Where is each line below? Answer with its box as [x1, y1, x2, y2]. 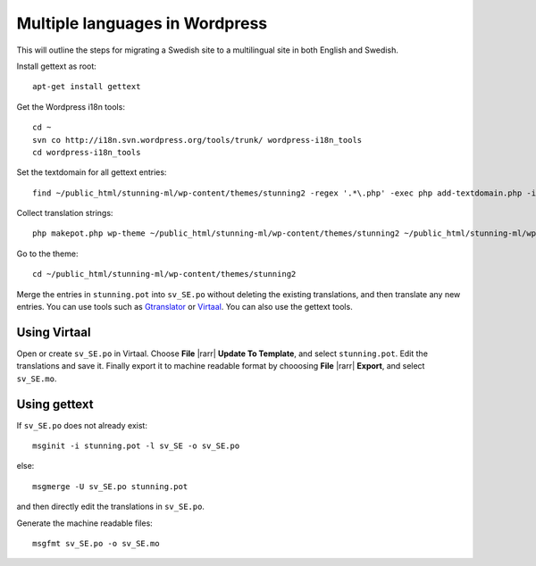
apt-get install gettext [32, 81, 141, 92]
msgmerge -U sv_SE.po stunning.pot [32, 481, 188, 491]
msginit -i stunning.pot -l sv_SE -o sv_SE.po [32, 441, 240, 451]
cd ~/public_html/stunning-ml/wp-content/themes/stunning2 [32, 269, 297, 279]
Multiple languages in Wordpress [16, 13, 268, 33]
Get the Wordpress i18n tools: [16, 101, 125, 112]
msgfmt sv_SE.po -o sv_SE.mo [32, 538, 160, 548]
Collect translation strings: [16, 208, 113, 219]
